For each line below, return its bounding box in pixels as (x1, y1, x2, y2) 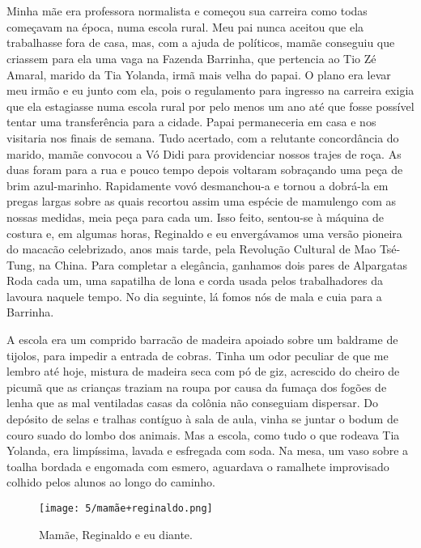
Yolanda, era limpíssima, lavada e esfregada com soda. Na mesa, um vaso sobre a (6, 442, 409, 459)
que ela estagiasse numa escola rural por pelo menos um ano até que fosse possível (6, 97, 415, 114)
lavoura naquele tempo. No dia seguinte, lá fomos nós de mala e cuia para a (6, 287, 382, 304)
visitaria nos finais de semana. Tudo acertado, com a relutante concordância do (6, 129, 399, 146)
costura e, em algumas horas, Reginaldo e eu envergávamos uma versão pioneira (6, 224, 402, 241)
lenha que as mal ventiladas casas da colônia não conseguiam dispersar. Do (6, 394, 378, 411)
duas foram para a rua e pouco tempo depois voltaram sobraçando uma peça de (6, 161, 403, 178)
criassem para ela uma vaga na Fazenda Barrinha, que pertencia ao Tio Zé (6, 49, 376, 66)
